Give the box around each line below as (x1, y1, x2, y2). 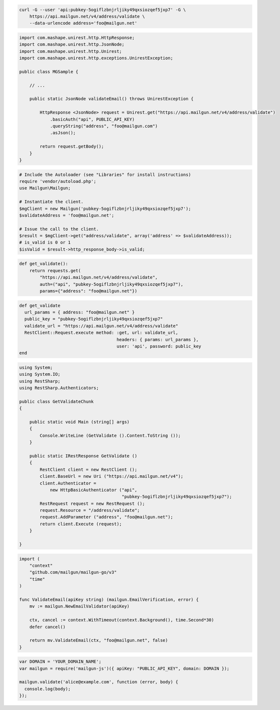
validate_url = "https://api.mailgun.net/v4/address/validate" (24, 323, 178, 329)
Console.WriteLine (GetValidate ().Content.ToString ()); (39, 433, 181, 438)
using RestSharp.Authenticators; (19, 385, 99, 391)
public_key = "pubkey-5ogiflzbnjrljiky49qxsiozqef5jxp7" (24, 316, 163, 322)
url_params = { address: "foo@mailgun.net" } (24, 309, 135, 315)
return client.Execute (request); (39, 521, 122, 527)
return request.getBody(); (39, 144, 104, 149)
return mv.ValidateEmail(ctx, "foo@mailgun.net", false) (29, 638, 168, 643)
